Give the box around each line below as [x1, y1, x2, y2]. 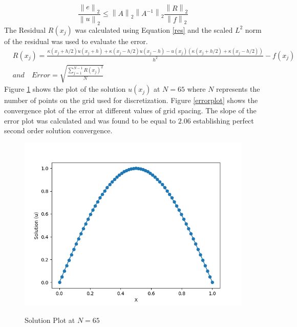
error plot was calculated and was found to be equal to [4, 115, 176, 126]
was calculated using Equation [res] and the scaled [75, 24, 233, 35]
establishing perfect [193, 115, 254, 126]
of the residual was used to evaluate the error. [4, 35, 148, 46]
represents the [216, 84, 260, 94]
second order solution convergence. [4, 125, 113, 136]
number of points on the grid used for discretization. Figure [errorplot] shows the [4, 95, 258, 106]
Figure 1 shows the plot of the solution [4, 84, 126, 94]
